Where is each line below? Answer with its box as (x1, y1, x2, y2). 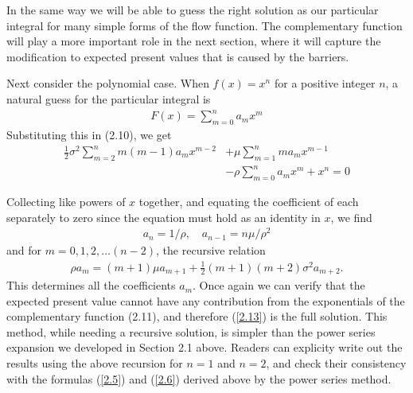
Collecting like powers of (6, 193, 126, 210)
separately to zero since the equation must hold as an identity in (6, 208, 321, 225)
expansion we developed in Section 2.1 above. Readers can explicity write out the (6, 339, 403, 356)
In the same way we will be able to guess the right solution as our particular (6, 2, 379, 18)
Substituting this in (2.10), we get (6, 126, 172, 142)
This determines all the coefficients (6, 277, 176, 294)
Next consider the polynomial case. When (6, 75, 209, 91)
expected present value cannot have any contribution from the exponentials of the (6, 292, 405, 309)
